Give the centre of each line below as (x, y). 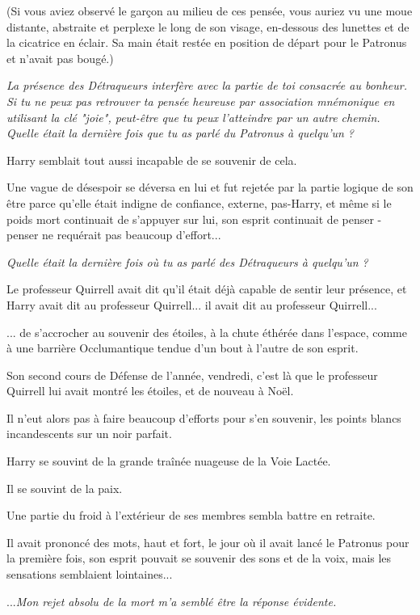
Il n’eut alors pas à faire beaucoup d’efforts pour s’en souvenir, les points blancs (204, 417)
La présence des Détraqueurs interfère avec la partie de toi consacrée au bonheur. (207, 85)
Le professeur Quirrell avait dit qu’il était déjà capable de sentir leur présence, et (207, 289)
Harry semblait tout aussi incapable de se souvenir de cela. (152, 160)
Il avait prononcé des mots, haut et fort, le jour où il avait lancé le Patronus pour (208, 542)
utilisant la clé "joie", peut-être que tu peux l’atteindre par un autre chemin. (193, 117)
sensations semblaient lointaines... (90, 574)
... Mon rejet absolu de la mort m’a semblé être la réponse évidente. (172, 601)
